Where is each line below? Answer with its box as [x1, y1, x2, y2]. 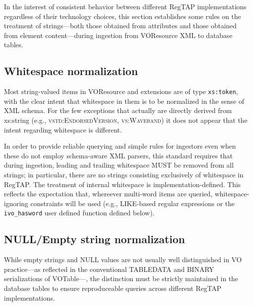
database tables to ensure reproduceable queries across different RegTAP [4, 283, 221, 293]
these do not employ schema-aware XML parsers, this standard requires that [4, 150, 233, 160]
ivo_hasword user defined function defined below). [4, 208, 155, 218]
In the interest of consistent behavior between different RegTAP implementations [4, 1, 247, 11]
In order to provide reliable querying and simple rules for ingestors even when [4, 141, 236, 151]
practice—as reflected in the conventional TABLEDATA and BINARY [4, 264, 214, 274]
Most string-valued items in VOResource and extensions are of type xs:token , [4, 86, 238, 96]
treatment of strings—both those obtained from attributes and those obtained [4, 20, 237, 31]
